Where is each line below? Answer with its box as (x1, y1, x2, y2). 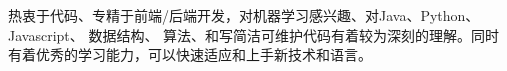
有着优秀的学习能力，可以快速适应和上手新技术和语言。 (8, 44, 372, 65)
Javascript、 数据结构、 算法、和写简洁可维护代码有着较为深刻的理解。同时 (8, 24, 500, 45)
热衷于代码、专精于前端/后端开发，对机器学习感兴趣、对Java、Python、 (8, 5, 480, 25)
